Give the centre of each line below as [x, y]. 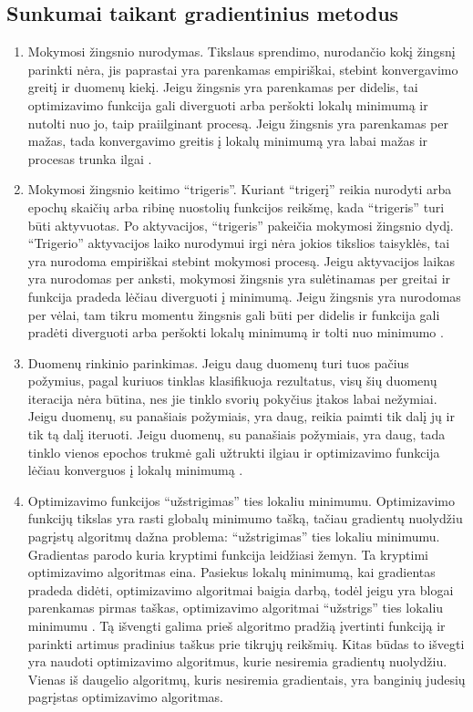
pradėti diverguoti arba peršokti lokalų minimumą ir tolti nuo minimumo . [236, 332]
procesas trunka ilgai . [90, 158]
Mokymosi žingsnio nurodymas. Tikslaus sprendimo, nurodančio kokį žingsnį [242, 52]
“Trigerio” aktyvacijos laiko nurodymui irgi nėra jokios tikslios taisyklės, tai [239, 243]
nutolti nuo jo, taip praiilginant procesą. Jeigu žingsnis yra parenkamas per [238, 123]
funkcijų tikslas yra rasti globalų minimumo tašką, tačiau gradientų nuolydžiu [245, 518]
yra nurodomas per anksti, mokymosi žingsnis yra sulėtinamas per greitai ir [239, 279]
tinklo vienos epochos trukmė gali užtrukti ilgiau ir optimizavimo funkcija [234, 452]
